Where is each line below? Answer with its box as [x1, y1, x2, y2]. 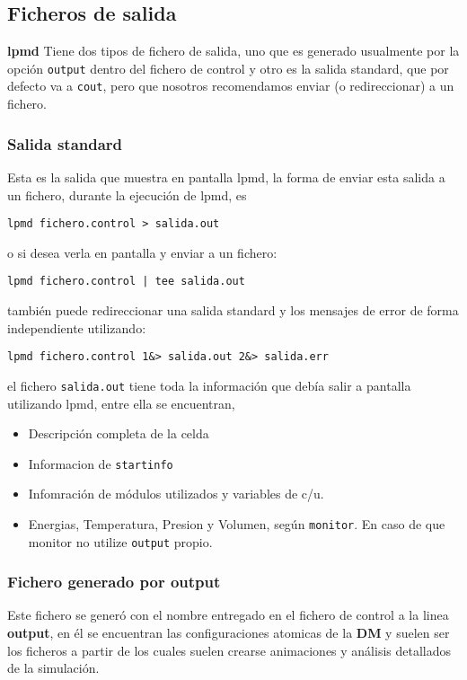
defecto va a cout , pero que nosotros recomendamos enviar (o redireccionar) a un [7, 76, 454, 95]
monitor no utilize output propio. [28, 532, 213, 551]
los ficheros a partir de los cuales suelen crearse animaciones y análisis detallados [7, 640, 452, 659]
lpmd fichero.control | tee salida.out [7, 275, 245, 288]
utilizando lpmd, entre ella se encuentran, [7, 393, 235, 412]
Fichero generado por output [7, 570, 221, 593]
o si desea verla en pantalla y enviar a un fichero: [7, 243, 278, 261]
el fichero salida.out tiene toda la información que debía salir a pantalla [7, 375, 411, 394]
